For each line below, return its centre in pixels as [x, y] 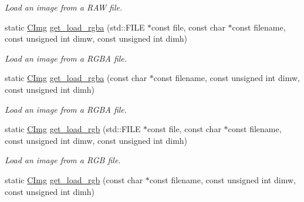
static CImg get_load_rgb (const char [74, 179]
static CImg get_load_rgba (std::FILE [75, 27]
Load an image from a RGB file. [63, 160]
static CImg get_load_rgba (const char [76, 78]
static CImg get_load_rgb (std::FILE [73, 129]
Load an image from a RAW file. [64, 7]
